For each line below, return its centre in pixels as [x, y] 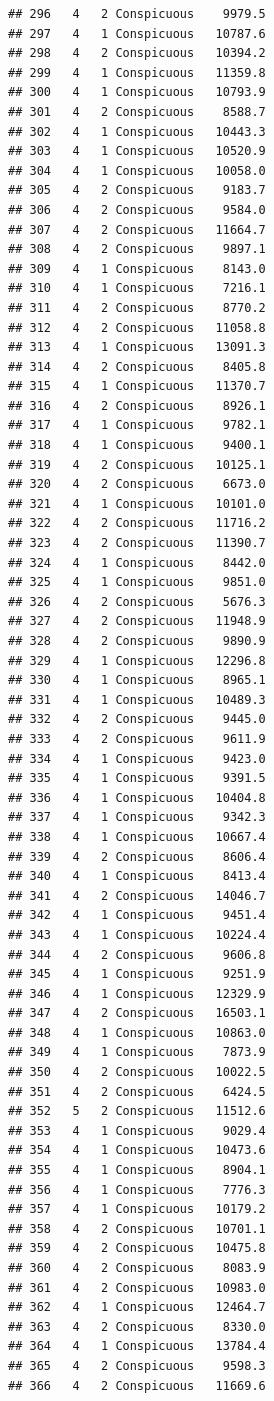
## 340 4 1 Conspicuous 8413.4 [137, 876]
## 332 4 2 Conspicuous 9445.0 [137, 719]
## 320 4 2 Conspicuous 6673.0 [137, 484]
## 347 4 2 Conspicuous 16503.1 [137, 1013]
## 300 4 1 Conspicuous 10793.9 [137, 92]
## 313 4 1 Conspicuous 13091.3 [137, 347]
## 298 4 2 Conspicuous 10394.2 [137, 53]
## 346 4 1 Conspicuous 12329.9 [137, 993]
